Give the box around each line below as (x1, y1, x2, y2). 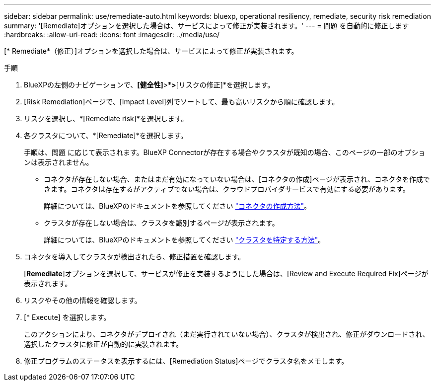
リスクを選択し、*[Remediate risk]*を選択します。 (24, 114, 188, 123)
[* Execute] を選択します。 (24, 313, 111, 321)
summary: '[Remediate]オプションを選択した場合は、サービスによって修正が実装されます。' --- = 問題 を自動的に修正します (4, 21, 409, 30)
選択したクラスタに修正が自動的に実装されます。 (24, 340, 183, 348)
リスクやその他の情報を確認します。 (24, 296, 142, 305)
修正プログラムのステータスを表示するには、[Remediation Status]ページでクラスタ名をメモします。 (24, 357, 349, 365)
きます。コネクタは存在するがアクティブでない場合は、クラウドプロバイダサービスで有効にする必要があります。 (44, 185, 410, 193)
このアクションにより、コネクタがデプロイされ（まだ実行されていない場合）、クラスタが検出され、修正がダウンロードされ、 (24, 330, 430, 338)
